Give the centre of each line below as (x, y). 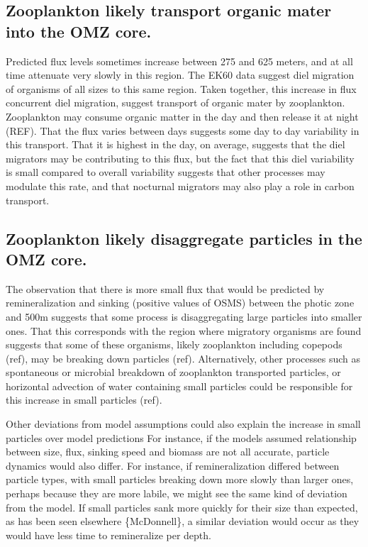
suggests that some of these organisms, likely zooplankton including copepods (174, 344)
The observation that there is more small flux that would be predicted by (165, 288)
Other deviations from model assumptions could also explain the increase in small (183, 424)
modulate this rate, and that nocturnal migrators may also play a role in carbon (180, 186)
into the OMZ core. (79, 31)
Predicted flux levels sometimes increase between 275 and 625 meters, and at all (179, 61)
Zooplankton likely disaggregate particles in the (184, 238)
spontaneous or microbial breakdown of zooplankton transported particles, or (173, 372)
